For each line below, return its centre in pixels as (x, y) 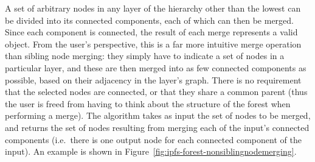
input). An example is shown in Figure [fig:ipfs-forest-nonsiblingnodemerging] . (151, 151)
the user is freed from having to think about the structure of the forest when (148, 103)
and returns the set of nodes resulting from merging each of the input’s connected (157, 127)
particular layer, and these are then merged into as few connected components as (156, 67)
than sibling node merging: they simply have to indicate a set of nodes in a (145, 56)
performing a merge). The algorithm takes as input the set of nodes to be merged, (158, 115)
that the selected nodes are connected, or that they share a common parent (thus (156, 92)
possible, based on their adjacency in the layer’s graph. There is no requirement (153, 79)
